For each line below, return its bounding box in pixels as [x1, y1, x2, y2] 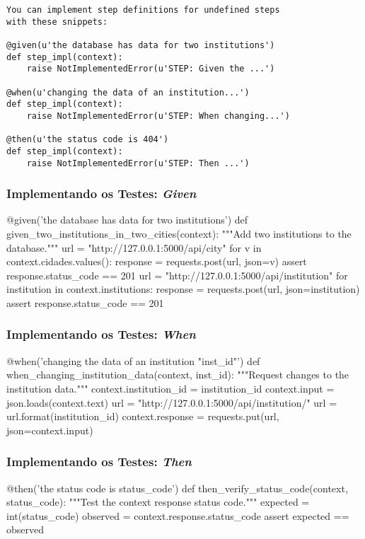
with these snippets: [6, 16, 108, 27]
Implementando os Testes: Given [6, 185, 197, 202]
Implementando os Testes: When [6, 325, 196, 343]
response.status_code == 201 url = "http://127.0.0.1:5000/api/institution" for [6, 267, 348, 282]
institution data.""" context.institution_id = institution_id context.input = [6, 381, 335, 395]
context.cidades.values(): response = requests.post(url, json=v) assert [6, 254, 307, 269]
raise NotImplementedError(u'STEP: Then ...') [26, 158, 250, 168]
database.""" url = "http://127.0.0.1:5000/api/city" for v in [6, 240, 262, 255]
